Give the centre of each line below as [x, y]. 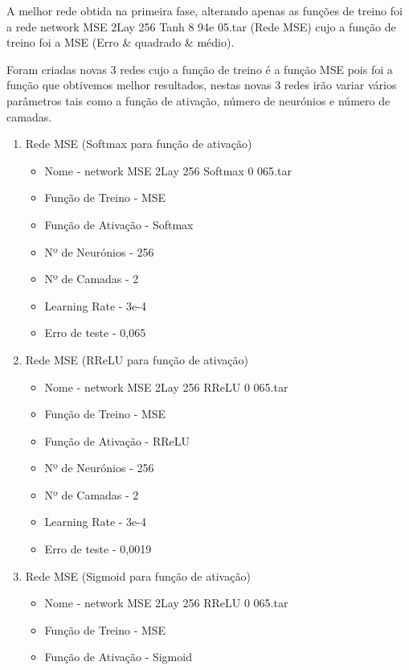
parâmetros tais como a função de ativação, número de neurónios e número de [198, 100]
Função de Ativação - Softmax [119, 224]
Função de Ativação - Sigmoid [118, 657]
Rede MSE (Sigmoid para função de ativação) [138, 575]
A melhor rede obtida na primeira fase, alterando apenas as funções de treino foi [204, 10]
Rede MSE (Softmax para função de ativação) [139, 144]
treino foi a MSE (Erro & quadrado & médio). [121, 42]
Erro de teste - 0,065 [95, 333]
